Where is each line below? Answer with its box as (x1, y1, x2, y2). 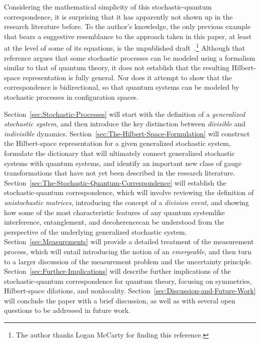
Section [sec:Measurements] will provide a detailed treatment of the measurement (4, 236, 254, 247)
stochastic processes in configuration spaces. (4, 92, 138, 102)
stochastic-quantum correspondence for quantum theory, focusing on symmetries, (4, 275, 252, 286)
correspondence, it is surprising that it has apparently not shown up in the (4, 11, 233, 22)
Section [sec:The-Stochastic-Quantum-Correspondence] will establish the (4, 177, 226, 188)
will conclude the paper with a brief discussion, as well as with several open (4, 295, 235, 305)
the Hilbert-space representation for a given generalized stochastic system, (4, 138, 231, 148)
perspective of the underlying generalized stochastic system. (4, 226, 187, 237)
